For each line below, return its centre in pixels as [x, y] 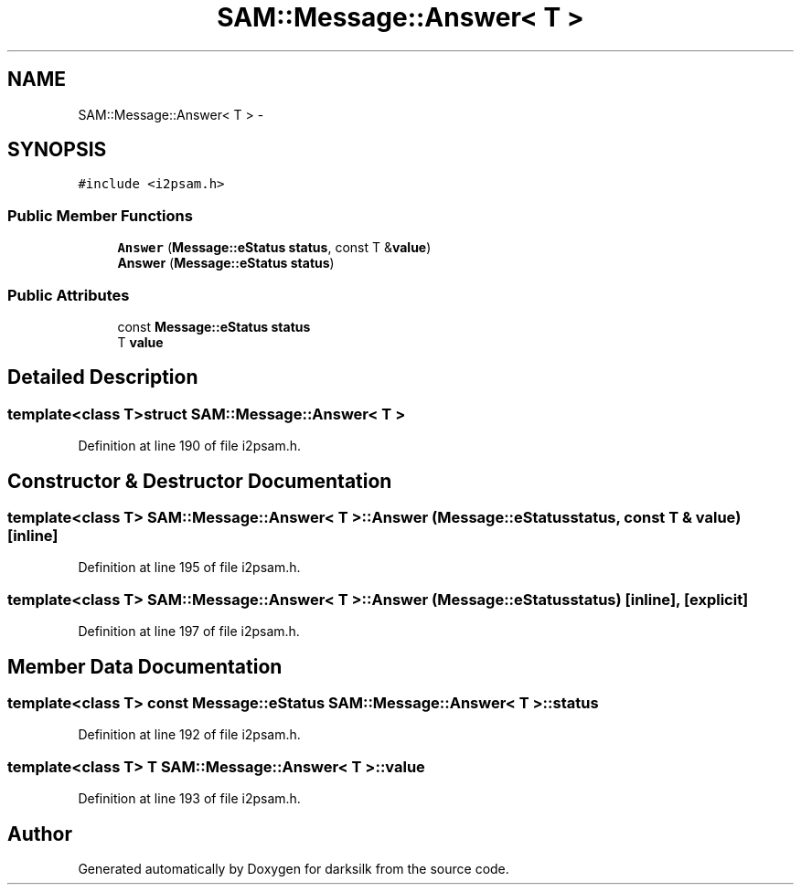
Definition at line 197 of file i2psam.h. [189, 632]
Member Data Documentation [145, 666]
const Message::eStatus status [214, 326]
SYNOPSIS [57, 150]
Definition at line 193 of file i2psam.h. [189, 799]
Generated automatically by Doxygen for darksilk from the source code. [294, 868]
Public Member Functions [100, 215]
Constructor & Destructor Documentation [200, 481]
